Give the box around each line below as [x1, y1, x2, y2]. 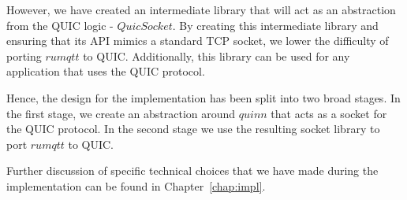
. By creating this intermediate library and [172, 17, 379, 33]
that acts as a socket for [271, 105, 387, 121]
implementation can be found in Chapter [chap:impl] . [6, 177, 266, 194]
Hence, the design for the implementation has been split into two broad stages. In [6, 89, 401, 106]
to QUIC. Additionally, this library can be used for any [83, 47, 350, 64]
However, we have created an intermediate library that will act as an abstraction [6, 2, 396, 17]
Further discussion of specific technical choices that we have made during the [6, 162, 379, 179]
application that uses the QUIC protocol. [6, 63, 205, 80]
